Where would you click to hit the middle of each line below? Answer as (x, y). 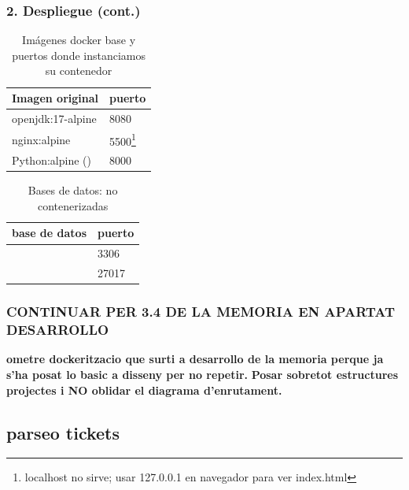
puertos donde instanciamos (79, 55)
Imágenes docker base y (79, 40)
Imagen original (55, 98)
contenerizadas (73, 205)
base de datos (49, 233)
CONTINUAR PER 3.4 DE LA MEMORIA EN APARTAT (201, 312)
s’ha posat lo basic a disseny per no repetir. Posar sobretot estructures (203, 374)
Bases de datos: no (73, 190)
